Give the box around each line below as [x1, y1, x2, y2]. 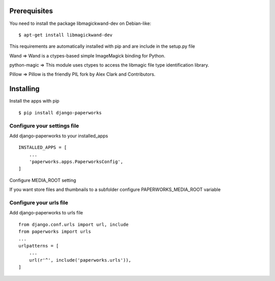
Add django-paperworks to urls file [9, 210, 84, 216]
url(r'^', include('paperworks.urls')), [29, 257, 132, 263]
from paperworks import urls [18, 229, 91, 235]
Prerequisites [9, 7, 53, 15]
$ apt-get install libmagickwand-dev [18, 32, 113, 38]
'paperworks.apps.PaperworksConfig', [29, 159, 123, 165]
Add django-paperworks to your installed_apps [9, 133, 108, 139]
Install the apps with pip [9, 98, 60, 104]
